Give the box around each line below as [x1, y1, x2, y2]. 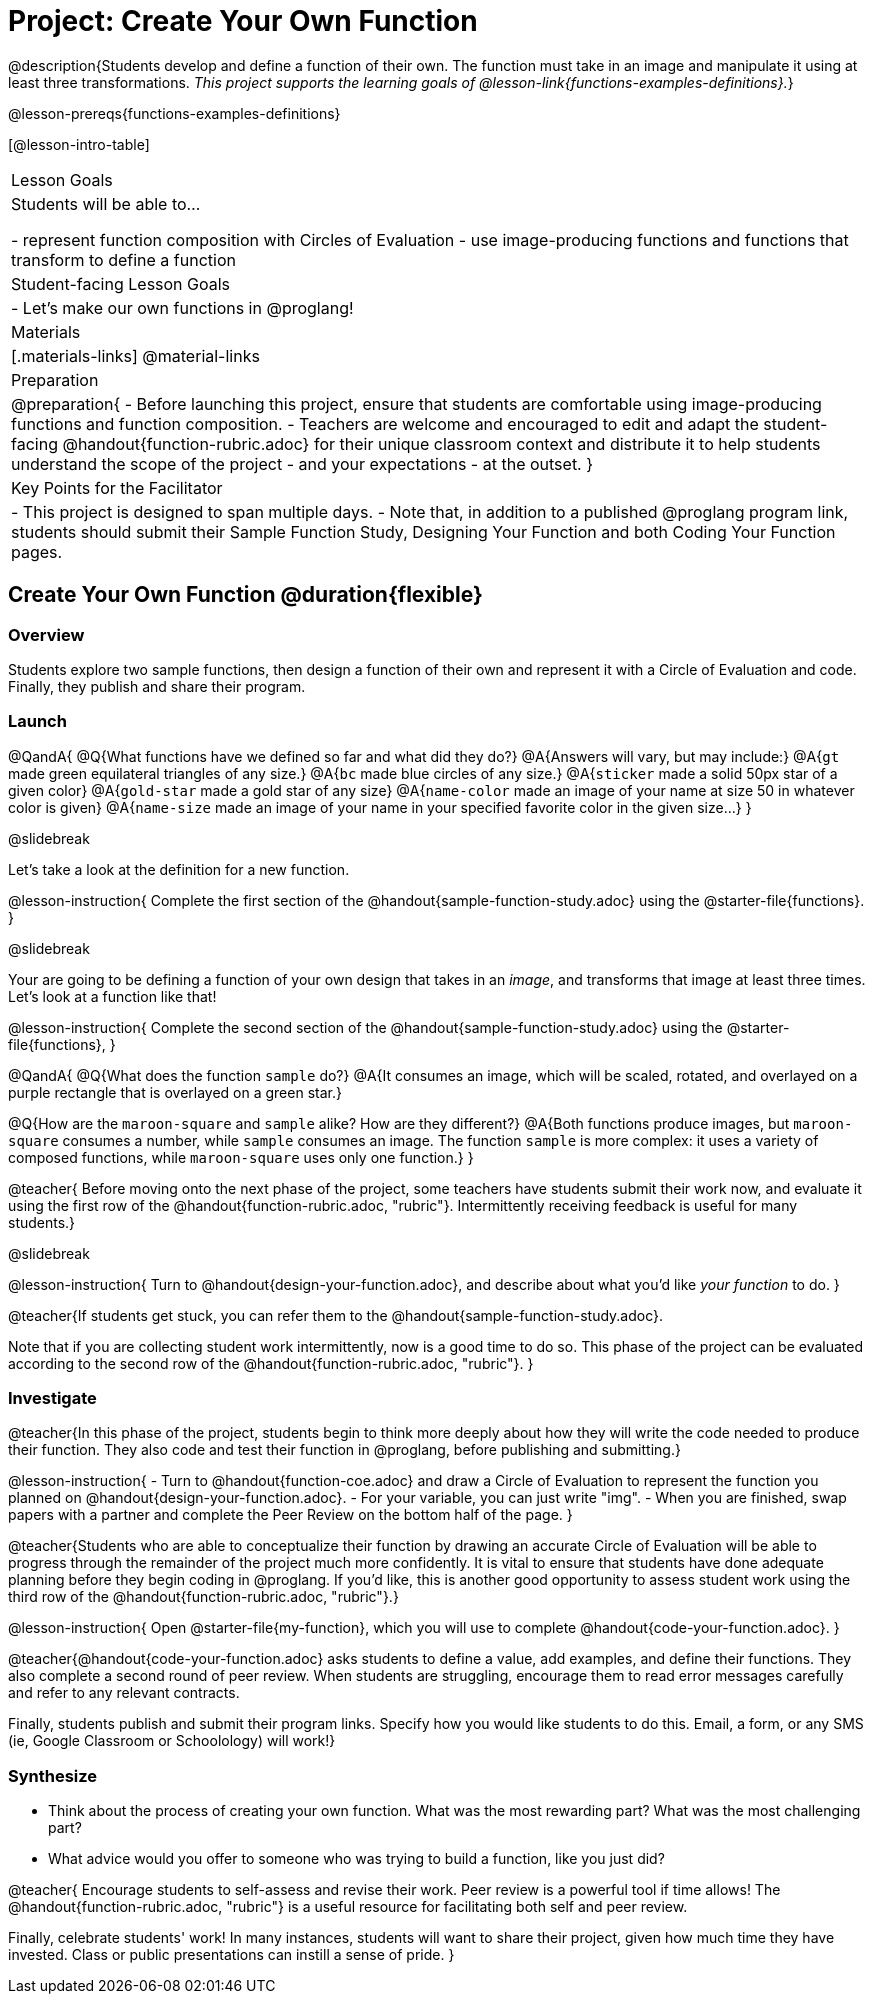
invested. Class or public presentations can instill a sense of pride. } [8, 1946, 455, 1964]
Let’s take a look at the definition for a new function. [8, 860, 350, 878]
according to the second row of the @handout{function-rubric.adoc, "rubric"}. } [8, 1354, 534, 1372]
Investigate [8, 1388, 97, 1409]
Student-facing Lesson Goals [11, 273, 231, 294]
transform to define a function [11, 249, 236, 270]
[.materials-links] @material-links [11, 345, 260, 366]
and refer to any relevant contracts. [8, 1684, 240, 1702]
